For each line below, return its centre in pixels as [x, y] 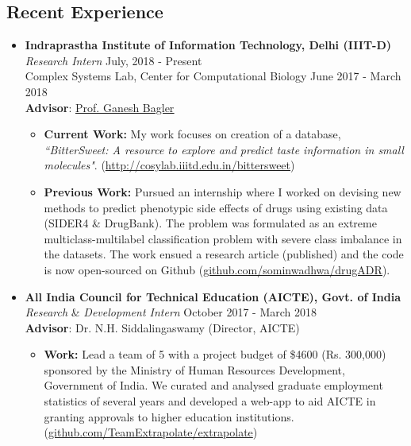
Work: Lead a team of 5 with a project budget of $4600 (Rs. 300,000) [215, 354]
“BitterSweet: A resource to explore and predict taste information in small [224, 149]
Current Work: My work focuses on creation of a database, [192, 134]
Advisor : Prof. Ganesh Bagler [100, 107]
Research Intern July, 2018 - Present [113, 60]
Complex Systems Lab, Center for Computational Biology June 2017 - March [213, 76]
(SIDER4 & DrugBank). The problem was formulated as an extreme [210, 223]
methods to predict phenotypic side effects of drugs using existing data [216, 207]
